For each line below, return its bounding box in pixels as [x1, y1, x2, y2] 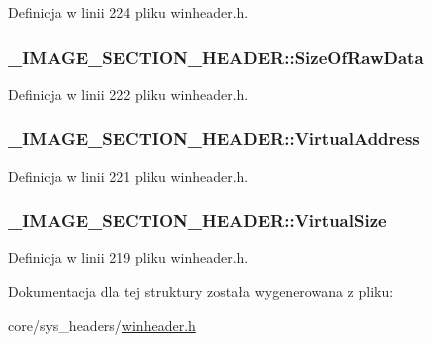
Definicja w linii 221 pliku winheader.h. [8, 165, 249, 186]
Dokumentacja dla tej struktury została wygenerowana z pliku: [8, 281, 394, 302]
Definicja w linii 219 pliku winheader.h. [8, 247, 249, 268]
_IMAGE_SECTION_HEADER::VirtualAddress [8, 126, 420, 151]
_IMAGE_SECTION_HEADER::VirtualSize [8, 208, 387, 233]
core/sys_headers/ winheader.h [8, 314, 196, 335]
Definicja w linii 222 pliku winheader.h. [8, 83, 249, 104]
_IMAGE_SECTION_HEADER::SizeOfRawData [8, 44, 424, 69]
